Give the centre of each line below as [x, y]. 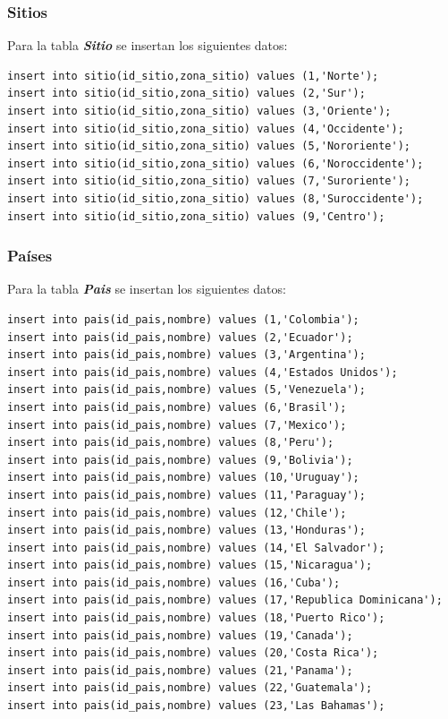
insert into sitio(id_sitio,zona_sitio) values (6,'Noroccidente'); [216, 163]
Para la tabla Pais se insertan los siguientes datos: [147, 289]
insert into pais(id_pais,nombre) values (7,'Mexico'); [177, 425]
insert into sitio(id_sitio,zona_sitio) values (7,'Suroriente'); [209, 181]
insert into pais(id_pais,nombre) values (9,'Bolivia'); [180, 460]
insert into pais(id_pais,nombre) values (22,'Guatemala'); [190, 688]
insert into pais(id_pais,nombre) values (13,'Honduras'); [186, 531]
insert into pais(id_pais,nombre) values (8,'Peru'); [171, 443]
